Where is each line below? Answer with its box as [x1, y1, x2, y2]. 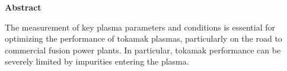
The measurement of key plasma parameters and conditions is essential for [5, 21, 276, 33]
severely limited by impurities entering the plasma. [5, 55, 189, 67]
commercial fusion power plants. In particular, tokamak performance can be [5, 43, 281, 56]
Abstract [5, 1, 42, 13]
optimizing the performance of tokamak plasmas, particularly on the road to [5, 32, 282, 45]
